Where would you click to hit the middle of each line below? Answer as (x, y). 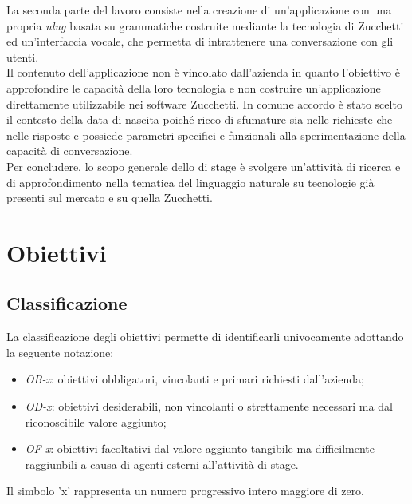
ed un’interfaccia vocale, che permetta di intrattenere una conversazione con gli (200, 41)
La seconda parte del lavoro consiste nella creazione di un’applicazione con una (199, 10)
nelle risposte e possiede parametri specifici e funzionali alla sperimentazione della (206, 135)
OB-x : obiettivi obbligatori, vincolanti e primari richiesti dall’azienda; (194, 379)
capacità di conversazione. (70, 151)
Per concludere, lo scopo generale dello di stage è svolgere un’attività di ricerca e (204, 166)
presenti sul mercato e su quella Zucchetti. (110, 198)
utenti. (23, 56)
